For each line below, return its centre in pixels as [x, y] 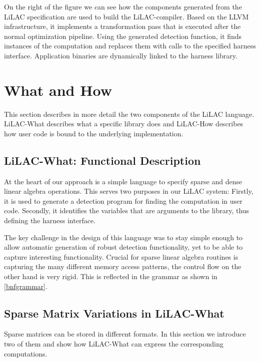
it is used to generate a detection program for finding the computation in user [123, 200]
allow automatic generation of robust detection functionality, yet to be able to [123, 247]
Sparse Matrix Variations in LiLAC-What [114, 313]
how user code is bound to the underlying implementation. [94, 133]
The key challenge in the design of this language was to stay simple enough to [123, 237]
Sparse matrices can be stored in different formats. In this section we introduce [125, 334]
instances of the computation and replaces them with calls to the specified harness [130, 46]
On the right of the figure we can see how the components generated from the [123, 6]
